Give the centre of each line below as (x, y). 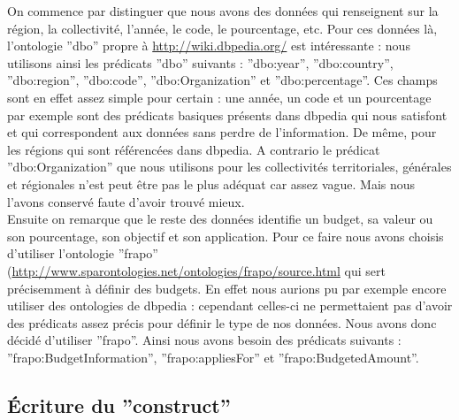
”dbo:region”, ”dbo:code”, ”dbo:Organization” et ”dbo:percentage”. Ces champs (222, 80)
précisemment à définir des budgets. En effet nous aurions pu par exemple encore (227, 288)
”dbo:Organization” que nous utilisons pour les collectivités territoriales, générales (229, 167)
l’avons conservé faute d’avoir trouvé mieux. (126, 201)
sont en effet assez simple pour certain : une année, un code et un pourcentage (219, 97)
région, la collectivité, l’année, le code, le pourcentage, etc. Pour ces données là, (222, 28)
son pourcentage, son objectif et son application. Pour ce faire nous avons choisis (226, 236)
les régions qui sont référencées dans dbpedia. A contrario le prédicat (194, 149)
